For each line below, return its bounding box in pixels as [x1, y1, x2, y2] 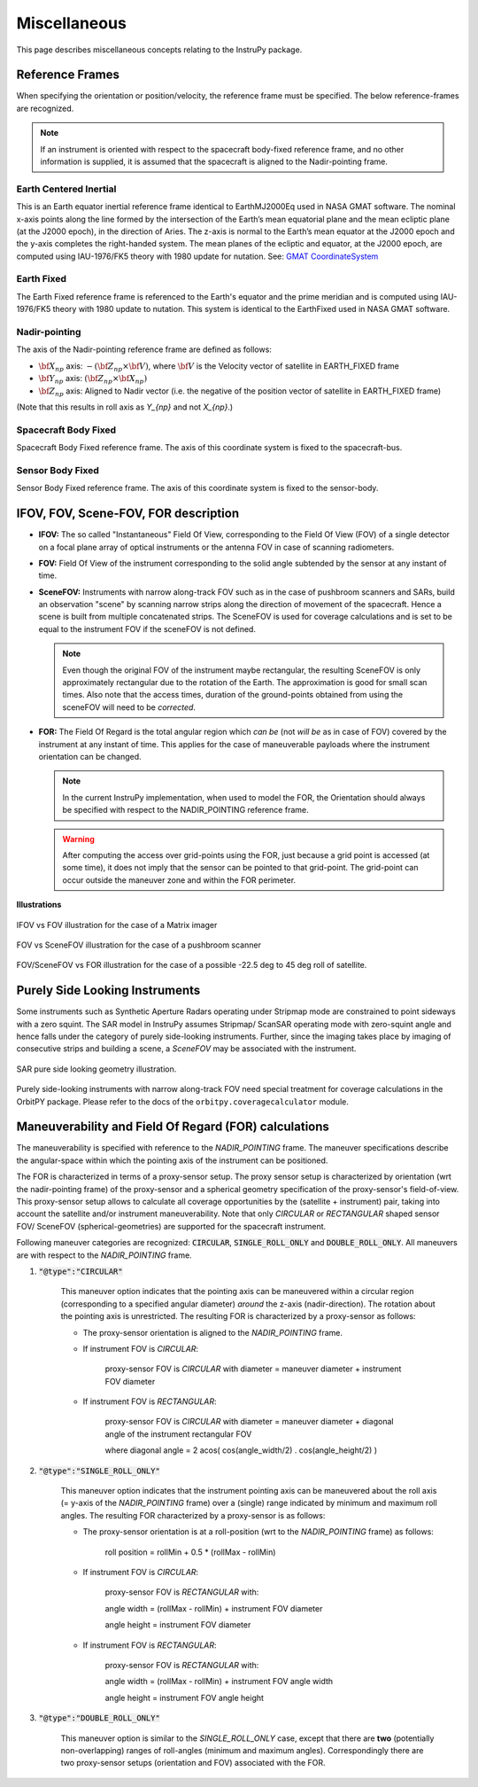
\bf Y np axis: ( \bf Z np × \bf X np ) [38, 373, 148, 386]
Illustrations [16, 900, 62, 910]
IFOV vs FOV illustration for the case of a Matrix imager [16, 919, 218, 930]
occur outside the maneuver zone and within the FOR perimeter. [62, 874, 297, 886]
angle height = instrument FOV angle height [104, 1692, 265, 1703]
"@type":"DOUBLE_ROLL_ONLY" [38, 1713, 161, 1723]
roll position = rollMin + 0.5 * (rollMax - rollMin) [104, 1547, 276, 1557]
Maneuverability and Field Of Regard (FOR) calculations [16, 1120, 329, 1135]
